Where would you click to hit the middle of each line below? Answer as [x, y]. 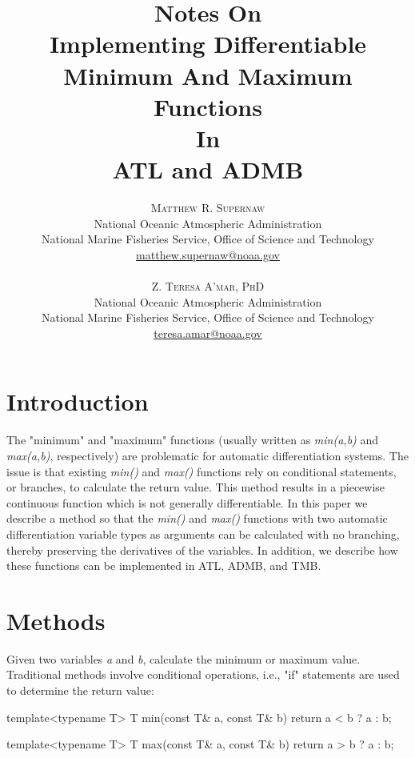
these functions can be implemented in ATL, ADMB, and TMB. [164, 565]
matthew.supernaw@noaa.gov [208, 254]
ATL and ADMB [208, 169]
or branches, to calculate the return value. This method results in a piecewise [196, 487]
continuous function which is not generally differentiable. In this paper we [187, 502]
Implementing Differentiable [208, 44]
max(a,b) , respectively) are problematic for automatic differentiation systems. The [207, 455]
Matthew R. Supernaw [208, 208]
